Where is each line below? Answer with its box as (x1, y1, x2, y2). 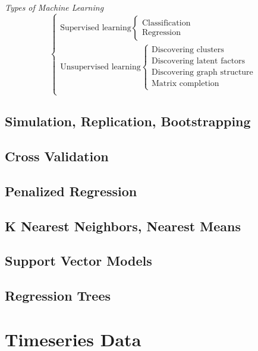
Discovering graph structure (152, 68, 253, 77)
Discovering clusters (152, 46, 224, 55)
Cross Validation (5, 146, 109, 165)
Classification (141, 18, 191, 27)
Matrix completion (152, 79, 219, 88)
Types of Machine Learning (5, 1, 104, 13)
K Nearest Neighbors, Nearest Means (5, 216, 241, 235)
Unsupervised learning (60, 62, 141, 71)
